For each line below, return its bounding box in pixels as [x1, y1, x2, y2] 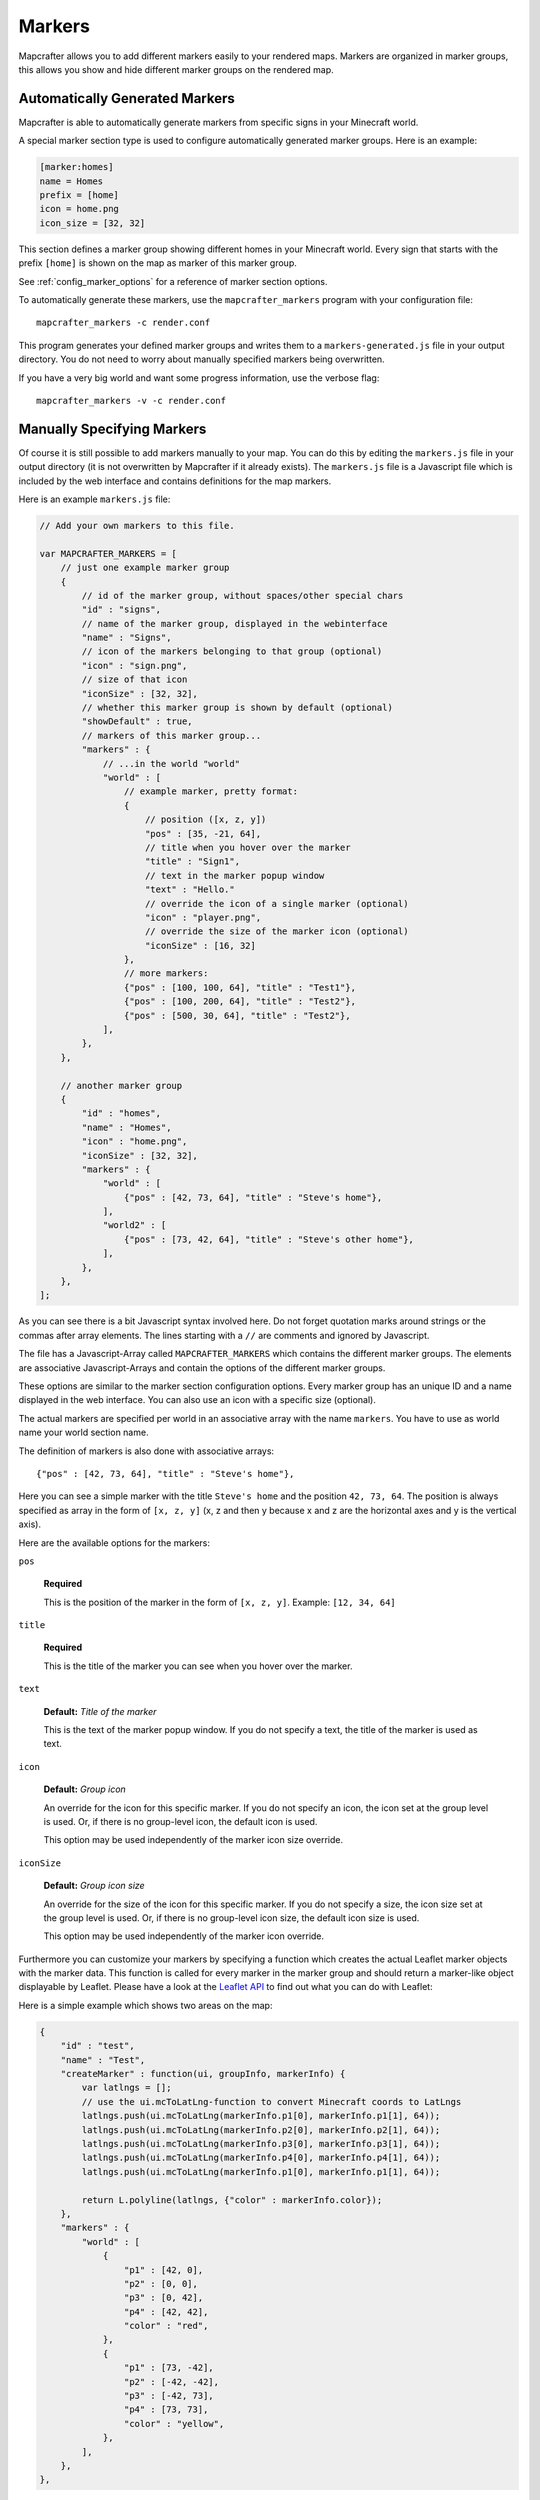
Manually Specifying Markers [18, 420, 207, 437]
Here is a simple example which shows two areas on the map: [18, 1999, 273, 2011]
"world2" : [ [102, 1220, 167, 1231]
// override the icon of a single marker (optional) [145, 898, 409, 909]
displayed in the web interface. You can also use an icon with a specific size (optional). [18, 1394, 377, 1406]
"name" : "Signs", [81, 632, 172, 644]
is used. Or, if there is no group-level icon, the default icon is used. [43, 1815, 318, 1827]
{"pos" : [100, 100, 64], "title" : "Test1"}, [123, 981, 357, 993]
